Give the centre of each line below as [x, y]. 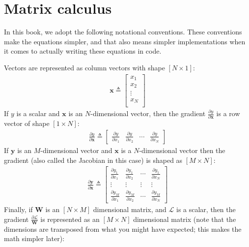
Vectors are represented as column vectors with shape [84, 67]
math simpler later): [34, 238]
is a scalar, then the [206, 209]
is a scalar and [38, 113]
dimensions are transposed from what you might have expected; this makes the [123, 229]
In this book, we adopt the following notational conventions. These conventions [123, 32]
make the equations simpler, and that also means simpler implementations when [125, 41]
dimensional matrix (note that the [185, 219]
